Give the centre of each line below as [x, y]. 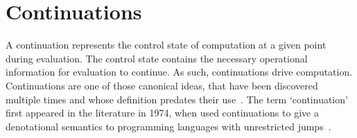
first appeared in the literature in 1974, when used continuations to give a [162, 113]
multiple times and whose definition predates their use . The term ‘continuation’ [177, 99]
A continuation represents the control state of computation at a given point [166, 45]
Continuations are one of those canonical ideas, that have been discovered [162, 85]
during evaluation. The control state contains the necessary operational [157, 58]
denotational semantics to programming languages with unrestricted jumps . [168, 126]
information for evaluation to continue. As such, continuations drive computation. [179, 72]
